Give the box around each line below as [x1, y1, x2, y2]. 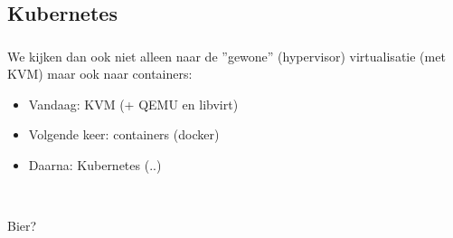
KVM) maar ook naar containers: [7, 64, 193, 83]
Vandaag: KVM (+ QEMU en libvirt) [28, 94, 239, 113]
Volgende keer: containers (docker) [28, 125, 220, 144]
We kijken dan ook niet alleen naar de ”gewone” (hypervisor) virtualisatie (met [7, 46, 446, 65]
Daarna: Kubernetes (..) [28, 156, 162, 175]
